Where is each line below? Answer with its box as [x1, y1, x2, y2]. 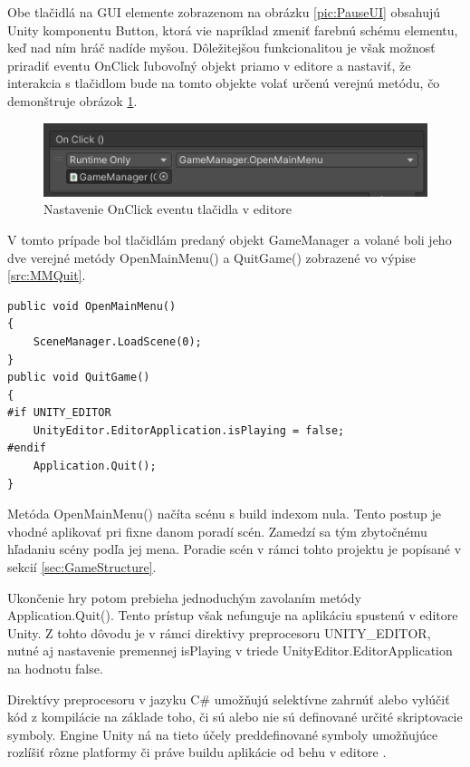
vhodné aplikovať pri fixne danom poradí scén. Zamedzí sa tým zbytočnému [7, 521, 427, 540]
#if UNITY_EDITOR [7, 406, 111, 420]
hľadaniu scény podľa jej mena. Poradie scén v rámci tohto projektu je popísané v [7, 539, 462, 558]
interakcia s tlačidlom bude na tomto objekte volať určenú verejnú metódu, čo [7, 73, 440, 92]
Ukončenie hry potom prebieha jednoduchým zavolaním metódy [7, 587, 361, 607]
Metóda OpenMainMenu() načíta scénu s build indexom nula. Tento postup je [7, 504, 442, 523]
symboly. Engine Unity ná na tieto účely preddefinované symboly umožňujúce [7, 724, 438, 743]
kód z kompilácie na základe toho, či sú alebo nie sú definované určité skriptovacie [7, 707, 463, 726]
